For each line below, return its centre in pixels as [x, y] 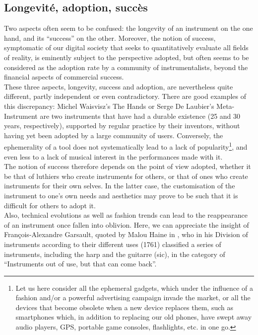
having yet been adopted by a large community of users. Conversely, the [114, 135]
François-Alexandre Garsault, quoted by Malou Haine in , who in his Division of [126, 234]
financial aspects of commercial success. [64, 77]
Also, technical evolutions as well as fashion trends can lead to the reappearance [126, 215]
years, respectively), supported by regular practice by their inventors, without [122, 126]
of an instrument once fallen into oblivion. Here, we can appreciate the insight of [127, 224]
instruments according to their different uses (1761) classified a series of [113, 244]
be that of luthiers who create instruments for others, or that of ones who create [126, 176]
